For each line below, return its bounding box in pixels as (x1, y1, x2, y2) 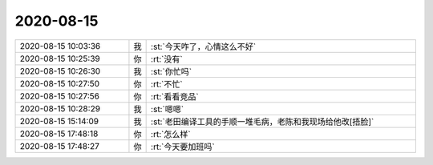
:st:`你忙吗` (151, 66, 192, 77)
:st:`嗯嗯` (151, 103, 184, 115)
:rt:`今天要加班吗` (151, 141, 216, 152)
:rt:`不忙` (151, 78, 184, 90)
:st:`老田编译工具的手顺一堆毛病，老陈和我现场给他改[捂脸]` (151, 116, 374, 127)
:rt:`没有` (151, 53, 184, 64)
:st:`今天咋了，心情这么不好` (151, 41, 257, 52)
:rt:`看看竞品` (151, 91, 200, 102)
